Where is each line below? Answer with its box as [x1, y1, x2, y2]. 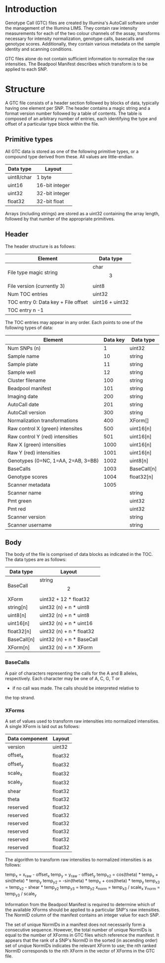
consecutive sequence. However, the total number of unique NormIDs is [5, 926, 152, 933]
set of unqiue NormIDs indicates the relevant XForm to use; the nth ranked [5, 942, 157, 948]
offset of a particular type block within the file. [5, 121, 99, 127]
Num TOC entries [7, 290, 48, 297]
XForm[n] [7, 644, 30, 651]
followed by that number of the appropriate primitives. [5, 216, 115, 222]
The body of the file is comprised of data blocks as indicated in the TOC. [5, 551, 153, 557]
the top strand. [5, 694, 36, 700]
